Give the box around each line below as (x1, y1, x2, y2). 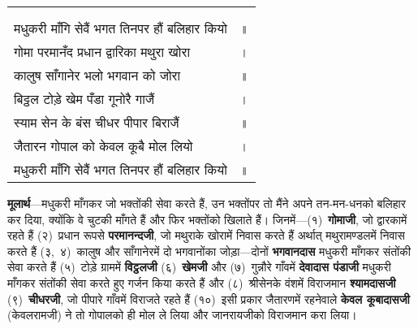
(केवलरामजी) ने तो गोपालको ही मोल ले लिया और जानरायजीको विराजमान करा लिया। (7, 306, 357, 323)
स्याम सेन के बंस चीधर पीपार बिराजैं (14, 113, 179, 132)
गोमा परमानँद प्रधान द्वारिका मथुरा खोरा (14, 42, 191, 61)
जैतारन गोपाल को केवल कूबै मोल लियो (14, 136, 193, 155)
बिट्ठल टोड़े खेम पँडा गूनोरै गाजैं (14, 89, 155, 108)
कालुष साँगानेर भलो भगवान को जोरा (14, 66, 181, 84)
